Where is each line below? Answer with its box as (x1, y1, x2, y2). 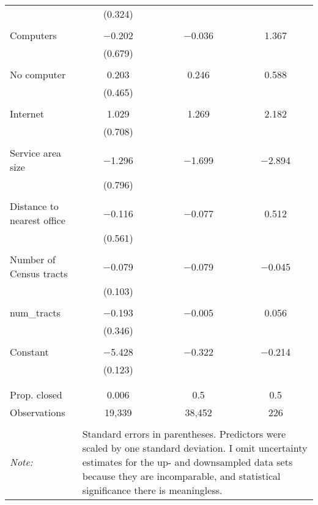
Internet (10, 107, 45, 121)
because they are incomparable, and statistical (82, 469, 281, 483)
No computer (10, 67, 66, 81)
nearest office (10, 213, 65, 227)
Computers (10, 28, 57, 42)
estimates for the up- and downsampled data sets (82, 455, 293, 469)
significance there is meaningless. (82, 483, 223, 497)
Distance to (10, 199, 59, 213)
